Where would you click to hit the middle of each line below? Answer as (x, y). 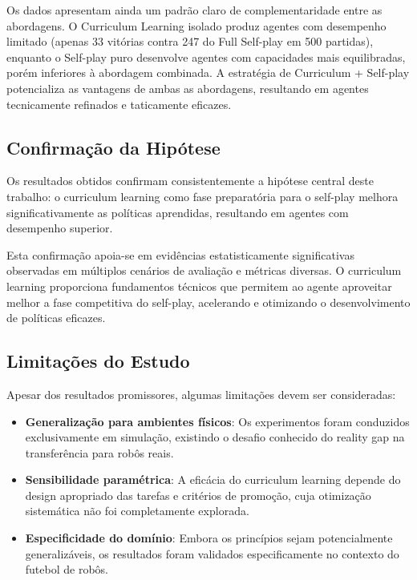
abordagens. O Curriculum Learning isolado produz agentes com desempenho (196, 25)
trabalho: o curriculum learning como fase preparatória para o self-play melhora (202, 196)
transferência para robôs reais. (99, 452)
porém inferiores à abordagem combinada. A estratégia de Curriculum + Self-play (208, 72)
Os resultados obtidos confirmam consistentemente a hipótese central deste (190, 181)
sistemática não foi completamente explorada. (137, 511)
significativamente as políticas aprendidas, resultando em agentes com (178, 212)
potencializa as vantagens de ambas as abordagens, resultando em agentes (188, 88)
